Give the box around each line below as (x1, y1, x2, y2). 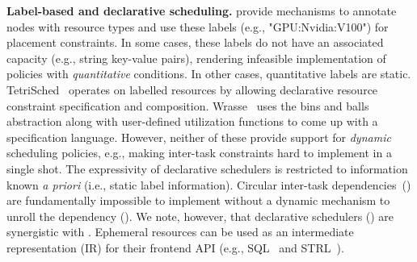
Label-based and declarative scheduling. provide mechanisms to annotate (6, 2, 397, 19)
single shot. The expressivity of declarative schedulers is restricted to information (6, 160, 408, 177)
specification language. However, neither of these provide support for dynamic (6, 128, 391, 145)
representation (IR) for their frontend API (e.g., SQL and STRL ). (6, 239, 344, 256)
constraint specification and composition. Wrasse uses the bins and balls (6, 97, 369, 114)
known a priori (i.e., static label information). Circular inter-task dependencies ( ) (6, 176, 411, 193)
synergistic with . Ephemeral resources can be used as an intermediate (6, 223, 354, 240)
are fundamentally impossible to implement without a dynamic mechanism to (6, 192, 390, 209)
